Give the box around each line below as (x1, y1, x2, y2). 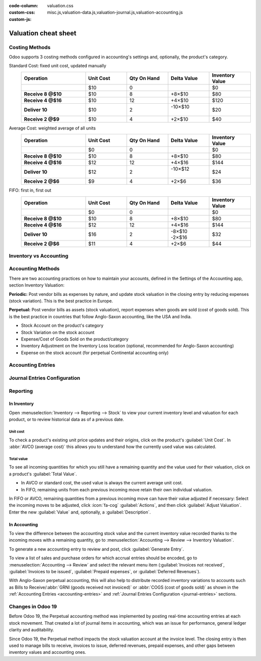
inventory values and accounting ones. (9, 649, 87, 655)
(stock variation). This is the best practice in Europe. (9, 298, 113, 304)
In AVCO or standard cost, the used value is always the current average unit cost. (21, 480, 183, 486)
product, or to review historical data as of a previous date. (9, 417, 124, 422)
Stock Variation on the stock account (21, 329, 95, 335)
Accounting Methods (9, 265, 60, 272)
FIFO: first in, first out (9, 187, 52, 193)
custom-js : (9, 16, 32, 22)
